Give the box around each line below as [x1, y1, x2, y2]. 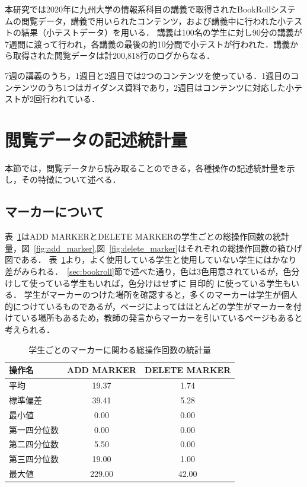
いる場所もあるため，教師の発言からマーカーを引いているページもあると [21, 311, 303, 324]
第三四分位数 [9, 453, 59, 465]
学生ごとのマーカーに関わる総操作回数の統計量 [28, 343, 212, 355]
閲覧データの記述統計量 [5, 127, 188, 151]
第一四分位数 [9, 423, 59, 435]
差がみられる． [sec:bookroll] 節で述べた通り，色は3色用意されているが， [5, 265, 283, 278]
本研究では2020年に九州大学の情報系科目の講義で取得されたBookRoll [5, 3, 271, 15]
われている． [50, 93, 100, 105]
